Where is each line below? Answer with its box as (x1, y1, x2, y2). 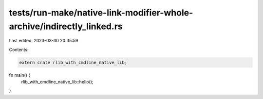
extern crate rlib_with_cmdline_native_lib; (19, 60, 128, 65)
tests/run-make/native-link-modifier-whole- (9, 7, 193, 18)
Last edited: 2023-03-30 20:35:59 (9, 38, 78, 44)
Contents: (9, 47, 29, 52)
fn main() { (9, 72, 31, 78)
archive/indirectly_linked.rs (9, 21, 123, 32)
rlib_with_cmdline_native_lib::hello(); (21, 79, 94, 85)
